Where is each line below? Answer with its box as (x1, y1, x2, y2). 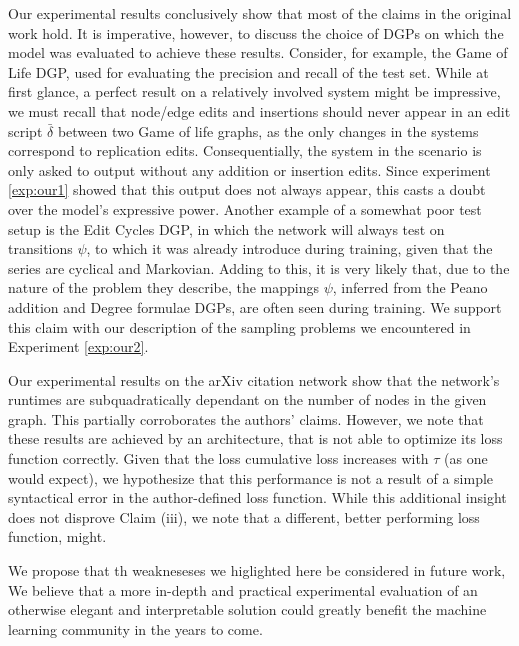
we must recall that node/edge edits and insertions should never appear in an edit (8, 100, 511, 121)
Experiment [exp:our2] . (8, 336, 149, 357)
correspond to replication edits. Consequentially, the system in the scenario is (8, 140, 482, 161)
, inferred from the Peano (332, 277, 488, 298)
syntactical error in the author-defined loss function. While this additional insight (8, 487, 507, 508)
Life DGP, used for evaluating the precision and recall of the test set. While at (8, 61, 489, 82)
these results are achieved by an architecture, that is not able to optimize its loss (8, 428, 503, 449)
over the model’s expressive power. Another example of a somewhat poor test (8, 198, 482, 219)
